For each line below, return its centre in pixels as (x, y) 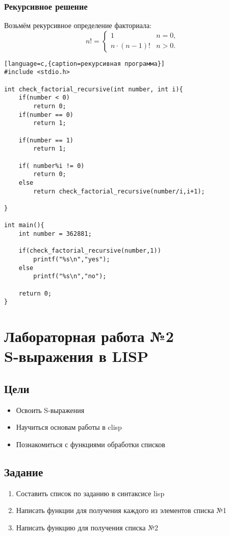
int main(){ (24, 225)
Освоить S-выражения (50, 410)
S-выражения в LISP (76, 356)
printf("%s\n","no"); (70, 276)
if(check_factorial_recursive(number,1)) (90, 251)
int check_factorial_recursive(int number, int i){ (94, 89)
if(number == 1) (46, 140)
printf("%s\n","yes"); (72, 259)
